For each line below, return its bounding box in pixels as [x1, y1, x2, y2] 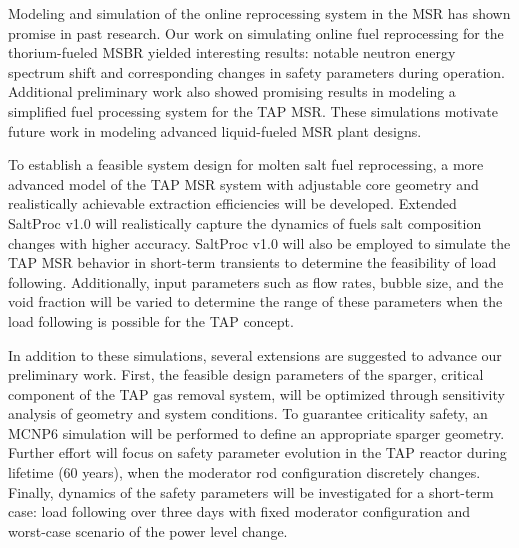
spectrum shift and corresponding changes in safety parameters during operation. [8, 61, 505, 82]
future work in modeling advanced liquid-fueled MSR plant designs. [8, 120, 422, 141]
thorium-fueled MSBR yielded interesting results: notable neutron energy [8, 42, 456, 63]
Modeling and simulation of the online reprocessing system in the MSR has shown [8, 3, 511, 23]
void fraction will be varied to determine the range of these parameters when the [8, 291, 503, 312]
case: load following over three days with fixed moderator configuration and [8, 501, 470, 522]
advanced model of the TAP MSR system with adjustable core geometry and [8, 173, 479, 194]
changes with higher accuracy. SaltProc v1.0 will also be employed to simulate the [8, 232, 511, 253]
